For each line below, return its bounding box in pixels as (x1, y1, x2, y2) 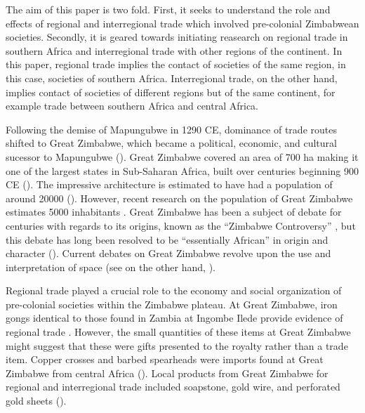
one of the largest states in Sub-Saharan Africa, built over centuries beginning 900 (6, 163, 359, 178)
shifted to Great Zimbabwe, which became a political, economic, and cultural (6, 136, 337, 150)
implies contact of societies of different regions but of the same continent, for (6, 84, 336, 99)
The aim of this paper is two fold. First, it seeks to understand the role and (6, 2, 331, 16)
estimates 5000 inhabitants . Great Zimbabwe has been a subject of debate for (6, 204, 342, 219)
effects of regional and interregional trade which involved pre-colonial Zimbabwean (6, 15, 359, 30)
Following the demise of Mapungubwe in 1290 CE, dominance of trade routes (6, 122, 337, 136)
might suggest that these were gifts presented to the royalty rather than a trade (6, 338, 348, 353)
